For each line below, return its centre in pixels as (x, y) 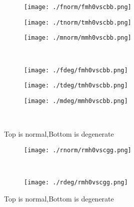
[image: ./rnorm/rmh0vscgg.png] (78, 150)
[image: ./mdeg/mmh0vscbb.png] (76, 101)
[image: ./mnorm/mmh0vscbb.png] (78, 38)
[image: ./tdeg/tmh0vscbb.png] (76, 86)
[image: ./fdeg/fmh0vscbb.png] (76, 70)
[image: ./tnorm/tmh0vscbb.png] (78, 22)
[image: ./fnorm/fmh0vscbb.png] (78, 7)
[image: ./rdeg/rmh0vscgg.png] (76, 182)
